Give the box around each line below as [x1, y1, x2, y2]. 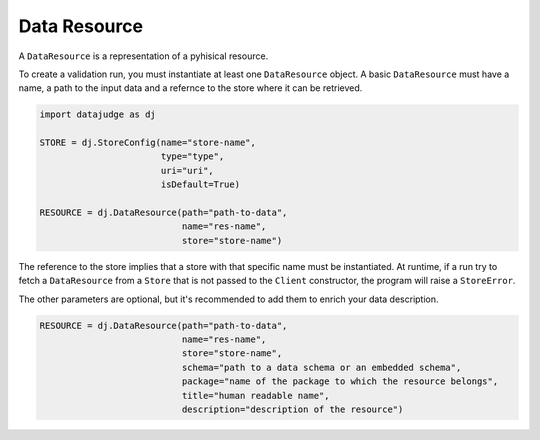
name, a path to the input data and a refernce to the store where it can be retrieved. [18, 82, 363, 94]
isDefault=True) [160, 179, 240, 190]
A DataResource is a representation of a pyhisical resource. [18, 50, 269, 62]
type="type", [160, 151, 225, 162]
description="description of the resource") [181, 403, 404, 415]
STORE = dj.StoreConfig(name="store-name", [39, 137, 257, 149]
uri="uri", [160, 165, 214, 176]
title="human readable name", [181, 390, 330, 401]
